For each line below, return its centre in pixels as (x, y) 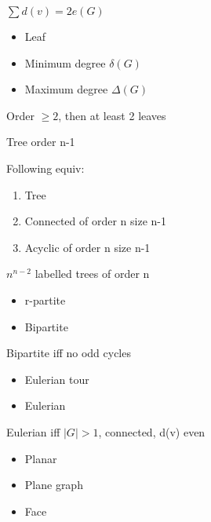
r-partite (45, 299)
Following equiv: (45, 168)
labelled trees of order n (92, 274)
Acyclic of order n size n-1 (87, 247)
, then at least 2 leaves (112, 115)
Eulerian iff (33, 431)
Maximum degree (66, 89)
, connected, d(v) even (152, 431)
